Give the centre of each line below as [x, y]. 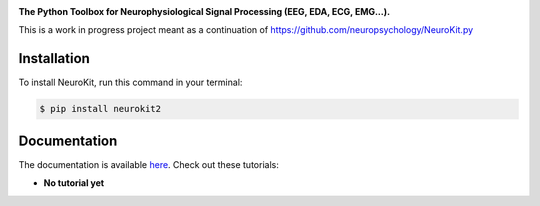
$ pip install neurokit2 [100, 109]
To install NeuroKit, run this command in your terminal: [130, 82]
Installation [54, 58]
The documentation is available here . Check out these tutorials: [148, 164]
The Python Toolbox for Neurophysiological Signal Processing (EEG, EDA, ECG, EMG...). [204, 11]
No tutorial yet [74, 183]
